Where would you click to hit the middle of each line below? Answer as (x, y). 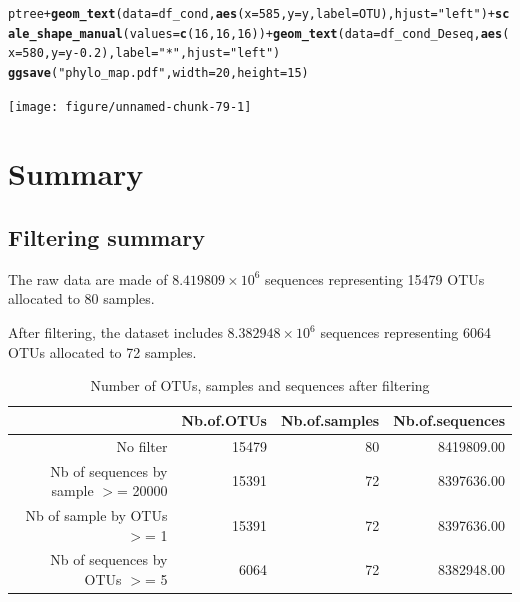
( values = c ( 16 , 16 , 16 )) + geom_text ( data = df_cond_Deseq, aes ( (316, 33)
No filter (142, 445)
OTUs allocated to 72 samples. (102, 351)
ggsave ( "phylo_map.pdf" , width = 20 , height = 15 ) (158, 72)
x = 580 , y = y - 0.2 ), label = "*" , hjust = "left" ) (144, 53)
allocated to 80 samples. (81, 298)
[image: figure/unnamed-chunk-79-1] (130, 106)
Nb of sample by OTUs (96, 514)
